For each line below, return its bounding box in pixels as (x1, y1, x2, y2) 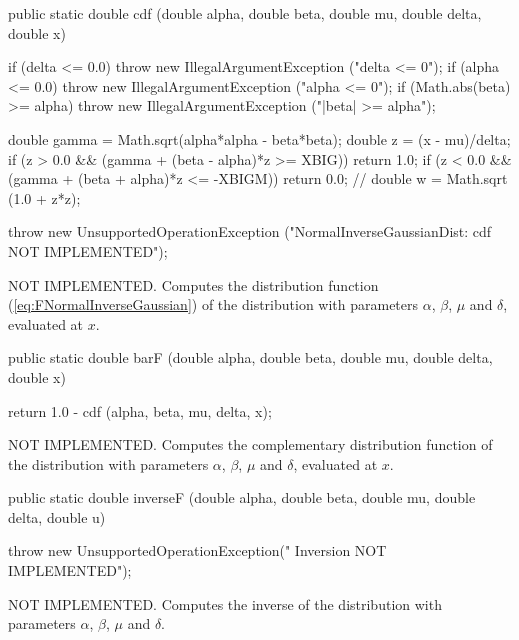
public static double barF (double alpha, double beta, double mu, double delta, (8, 347, 493, 368)
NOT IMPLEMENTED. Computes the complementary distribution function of (8, 434, 493, 455)
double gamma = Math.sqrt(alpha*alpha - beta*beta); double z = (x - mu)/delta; (8, 128, 511, 149)
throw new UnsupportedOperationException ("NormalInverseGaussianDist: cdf (8, 221, 492, 242)
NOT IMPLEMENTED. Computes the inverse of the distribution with (8, 593, 442, 614)
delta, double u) (8, 506, 106, 527)
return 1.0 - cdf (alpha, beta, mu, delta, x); (8, 400, 272, 421)
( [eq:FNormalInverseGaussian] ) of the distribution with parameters (8, 294, 419, 315)
